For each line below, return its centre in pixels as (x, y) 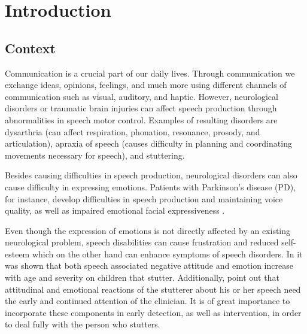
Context (30, 48)
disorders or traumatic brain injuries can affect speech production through (141, 108)
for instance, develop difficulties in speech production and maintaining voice (144, 198)
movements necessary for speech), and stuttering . (95, 155)
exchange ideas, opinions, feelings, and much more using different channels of (146, 85)
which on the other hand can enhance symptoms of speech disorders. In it (167, 253)
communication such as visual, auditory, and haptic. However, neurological (142, 96)
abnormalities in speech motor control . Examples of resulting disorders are (141, 119)
